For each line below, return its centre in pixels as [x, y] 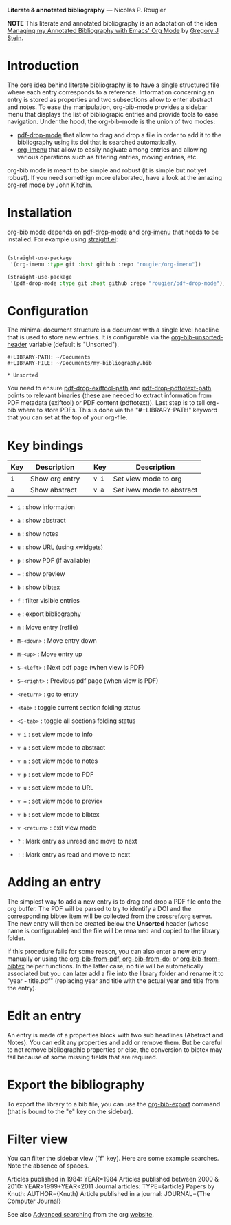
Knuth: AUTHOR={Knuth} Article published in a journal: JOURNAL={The [109, 1194]
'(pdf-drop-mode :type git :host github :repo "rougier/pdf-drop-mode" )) [118, 283]
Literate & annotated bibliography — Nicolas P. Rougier [87, 10]
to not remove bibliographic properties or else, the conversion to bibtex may [115, 1050]
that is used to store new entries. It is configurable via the [88, 337]
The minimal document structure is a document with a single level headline [113, 330]
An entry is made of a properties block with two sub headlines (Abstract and [115, 1035]
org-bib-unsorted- [197, 337]
